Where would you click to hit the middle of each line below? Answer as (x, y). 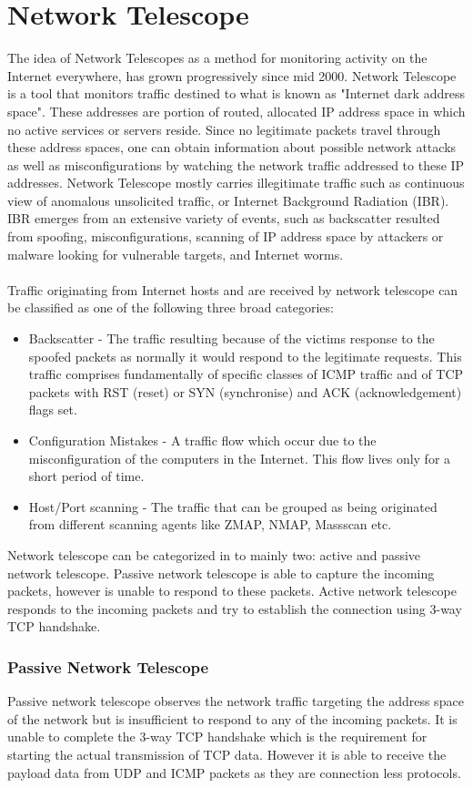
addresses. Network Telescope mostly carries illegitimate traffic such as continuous (236, 183)
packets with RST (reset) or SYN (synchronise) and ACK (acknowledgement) (245, 391)
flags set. (53, 409)
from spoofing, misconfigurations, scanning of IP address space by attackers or (226, 236)
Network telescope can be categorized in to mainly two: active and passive (214, 554)
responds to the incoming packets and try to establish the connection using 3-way (235, 608)
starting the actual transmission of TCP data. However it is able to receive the (227, 754)
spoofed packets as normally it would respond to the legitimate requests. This (245, 356)
